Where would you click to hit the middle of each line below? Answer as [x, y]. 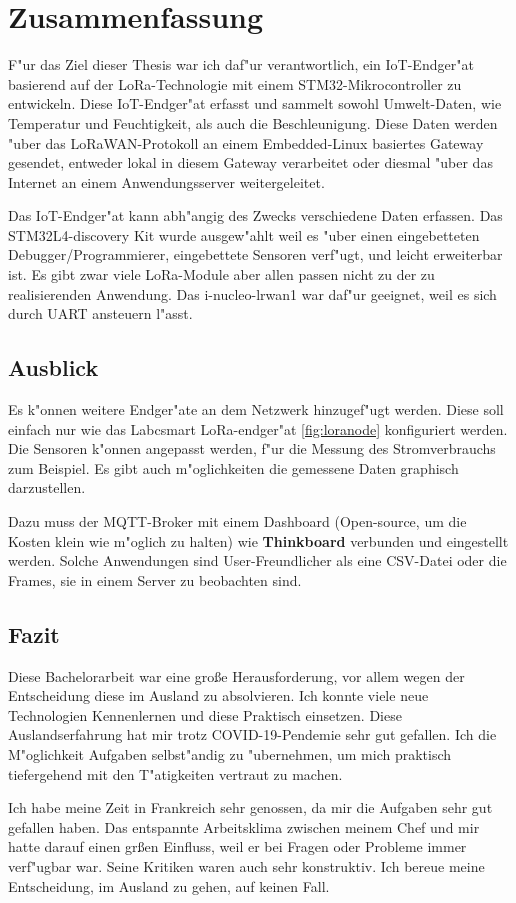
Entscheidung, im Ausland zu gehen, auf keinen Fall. [169, 885]
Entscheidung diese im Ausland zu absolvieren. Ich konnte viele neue [218, 695]
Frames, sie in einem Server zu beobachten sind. [155, 579]
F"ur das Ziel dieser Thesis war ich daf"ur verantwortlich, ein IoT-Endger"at [241, 64]
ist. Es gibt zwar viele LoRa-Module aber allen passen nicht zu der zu [221, 274]
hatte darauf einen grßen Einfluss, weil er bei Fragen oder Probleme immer [237, 846]
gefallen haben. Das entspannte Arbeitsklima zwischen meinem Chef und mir [244, 826]
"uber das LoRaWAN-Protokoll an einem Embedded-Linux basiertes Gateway [246, 142]
